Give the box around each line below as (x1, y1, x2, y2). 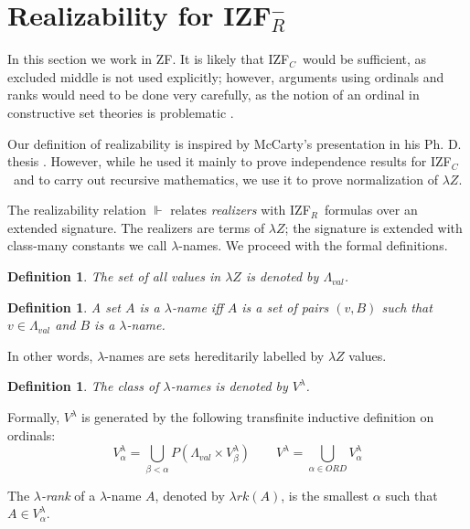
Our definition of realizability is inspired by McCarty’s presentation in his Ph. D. (7, 133, 462, 153)
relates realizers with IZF (170, 200, 311, 219)
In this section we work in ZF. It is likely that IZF (7, 49, 290, 69)
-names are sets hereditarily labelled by (104, 345, 325, 365)
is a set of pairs (241, 297, 329, 316)
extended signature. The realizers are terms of (7, 217, 265, 237)
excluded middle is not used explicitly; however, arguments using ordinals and (7, 67, 444, 86)
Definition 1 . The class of (7, 376, 159, 396)
